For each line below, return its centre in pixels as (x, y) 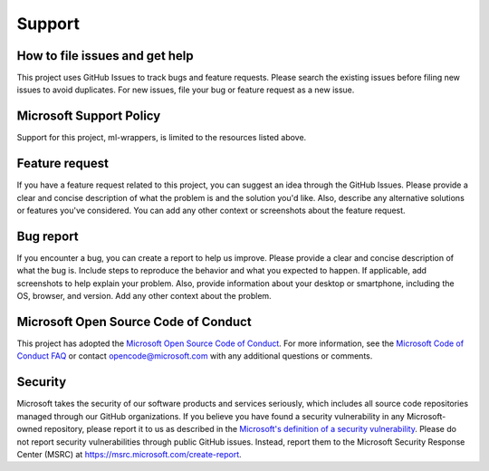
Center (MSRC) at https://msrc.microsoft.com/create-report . (129, 454)
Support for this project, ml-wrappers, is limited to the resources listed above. (162, 138)
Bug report (48, 236)
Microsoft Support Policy (89, 116)
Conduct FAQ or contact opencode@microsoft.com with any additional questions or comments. (195, 356)
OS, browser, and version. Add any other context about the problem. (144, 296)
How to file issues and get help (105, 56)
